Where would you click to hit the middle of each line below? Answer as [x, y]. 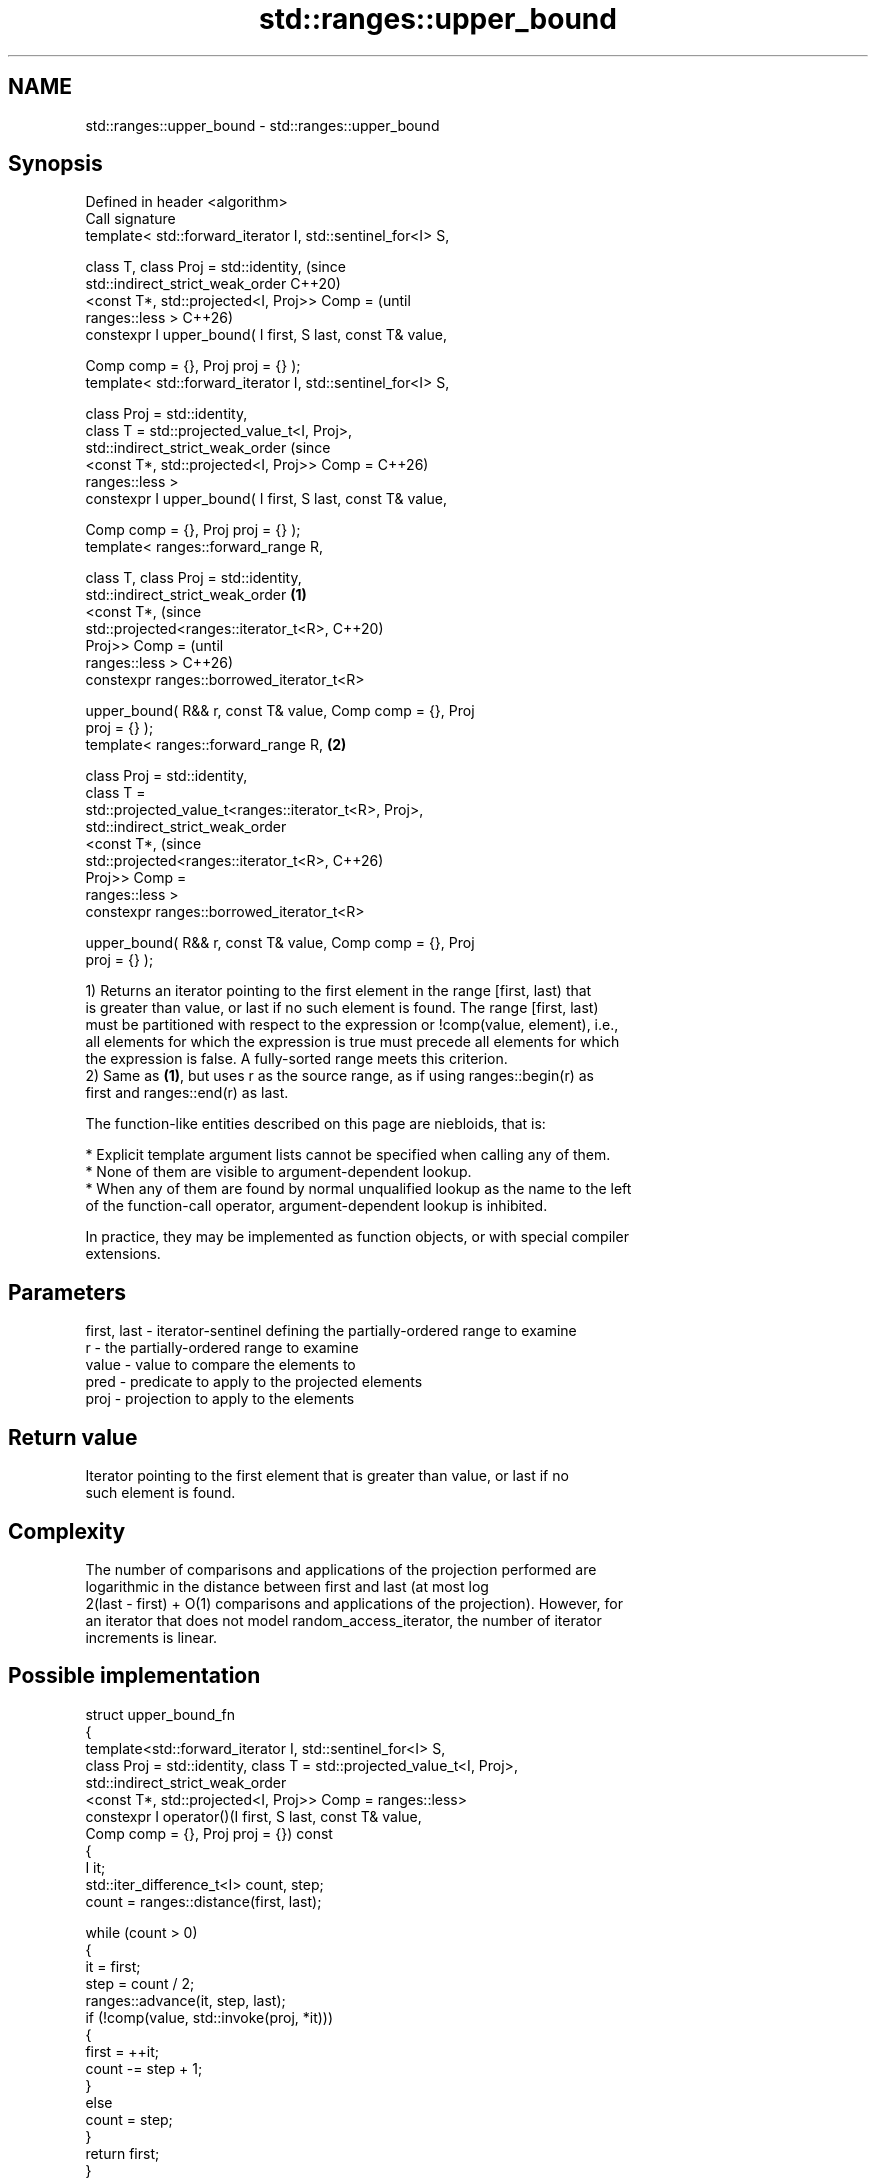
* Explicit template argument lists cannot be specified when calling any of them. [348, 1155]
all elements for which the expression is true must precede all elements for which [352, 1042]
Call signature [130, 219]
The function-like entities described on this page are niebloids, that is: [315, 1124]
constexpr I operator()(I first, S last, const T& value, [253, 1816]
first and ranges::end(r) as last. [187, 1093]
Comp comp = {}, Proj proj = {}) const [209, 1833]
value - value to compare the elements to [220, 1365]
